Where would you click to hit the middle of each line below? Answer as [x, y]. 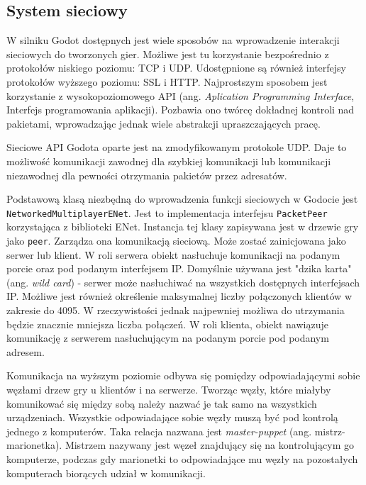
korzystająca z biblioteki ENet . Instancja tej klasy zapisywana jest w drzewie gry [183, 227]
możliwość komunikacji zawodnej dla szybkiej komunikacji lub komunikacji [169, 161]
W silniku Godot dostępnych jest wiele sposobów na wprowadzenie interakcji [173, 40]
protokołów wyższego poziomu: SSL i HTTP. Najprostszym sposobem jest [167, 81]
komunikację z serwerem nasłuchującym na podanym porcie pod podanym [168, 338]
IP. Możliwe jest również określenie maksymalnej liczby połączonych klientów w [179, 296]
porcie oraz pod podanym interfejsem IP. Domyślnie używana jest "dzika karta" [179, 268]
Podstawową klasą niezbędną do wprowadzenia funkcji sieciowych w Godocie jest [182, 199]
